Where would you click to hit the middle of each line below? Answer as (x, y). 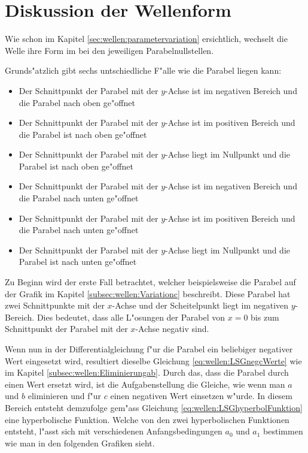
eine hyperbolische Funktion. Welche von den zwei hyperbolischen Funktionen (147, 419)
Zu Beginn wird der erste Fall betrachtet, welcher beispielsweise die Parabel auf (150, 282)
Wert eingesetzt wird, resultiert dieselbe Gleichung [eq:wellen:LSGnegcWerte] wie (153, 360)
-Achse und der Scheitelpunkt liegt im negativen (200, 305)
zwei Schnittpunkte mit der (55, 305)
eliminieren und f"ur (65, 396)
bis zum (265, 317)
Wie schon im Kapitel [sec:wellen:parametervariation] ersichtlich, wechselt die (146, 39)
